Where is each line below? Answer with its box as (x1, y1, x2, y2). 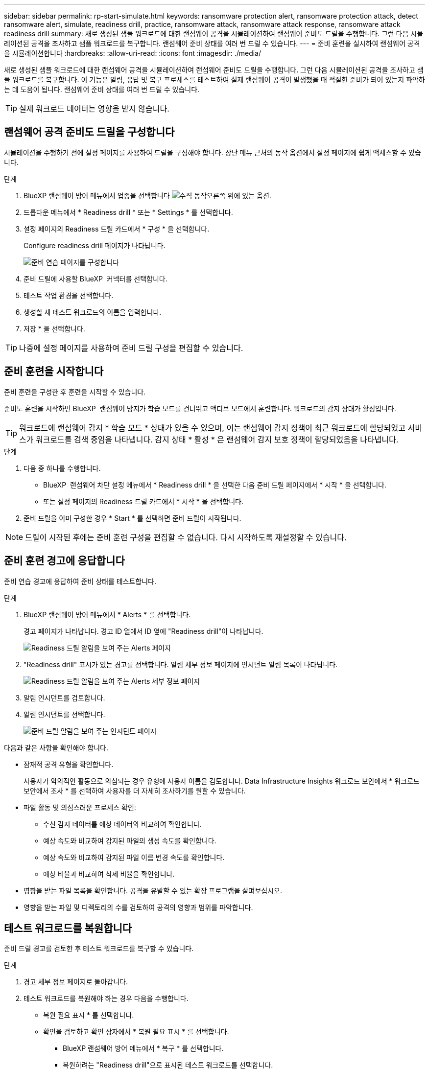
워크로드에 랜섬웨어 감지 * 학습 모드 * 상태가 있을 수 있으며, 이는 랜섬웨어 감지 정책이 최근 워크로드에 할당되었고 (19, 422, 405, 433)
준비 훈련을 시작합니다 (4, 365, 104, 378)
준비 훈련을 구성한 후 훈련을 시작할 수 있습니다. (4, 387, 146, 396)
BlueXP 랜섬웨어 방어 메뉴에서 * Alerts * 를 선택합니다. (24, 610, 191, 619)
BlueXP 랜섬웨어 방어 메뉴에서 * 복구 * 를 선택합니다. (63, 1044, 224, 1053)
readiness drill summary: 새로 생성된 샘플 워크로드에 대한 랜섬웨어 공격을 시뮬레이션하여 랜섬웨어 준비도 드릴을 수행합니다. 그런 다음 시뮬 (4, 29, 424, 38)
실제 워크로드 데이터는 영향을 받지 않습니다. (19, 104, 169, 114)
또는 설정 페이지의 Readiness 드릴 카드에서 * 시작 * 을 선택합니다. (43, 497, 243, 506)
